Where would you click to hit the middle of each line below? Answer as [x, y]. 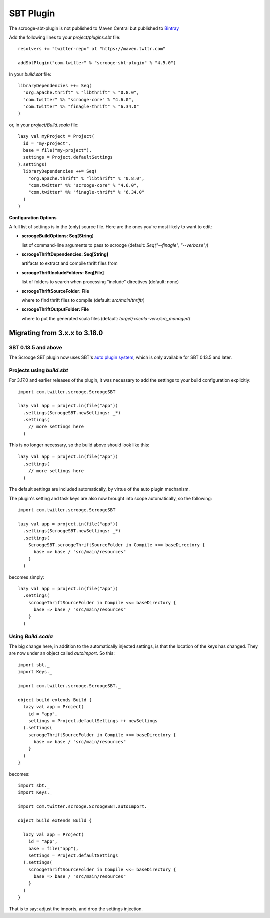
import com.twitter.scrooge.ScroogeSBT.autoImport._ [84, 807]
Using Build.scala [31, 636]
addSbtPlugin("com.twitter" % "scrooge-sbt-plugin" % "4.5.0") [97, 63]
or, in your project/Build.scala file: [44, 125]
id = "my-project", [47, 143]
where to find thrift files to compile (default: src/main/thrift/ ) [83, 300]
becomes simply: [27, 577]
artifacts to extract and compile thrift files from [70, 263]
